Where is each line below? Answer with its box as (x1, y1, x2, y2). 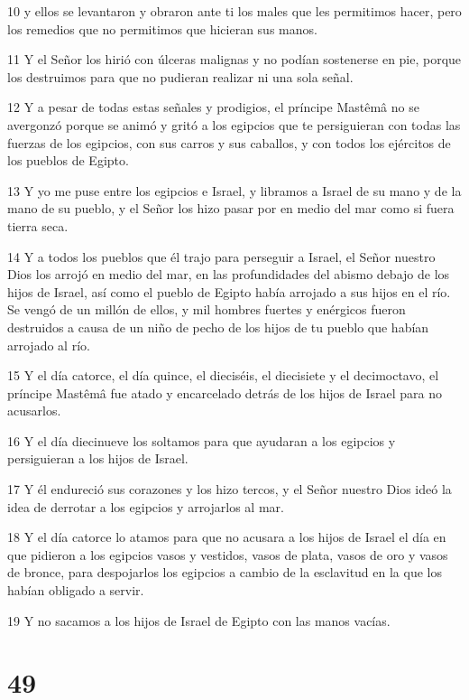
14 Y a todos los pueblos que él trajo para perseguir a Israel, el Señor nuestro (7, 247, 436, 266)
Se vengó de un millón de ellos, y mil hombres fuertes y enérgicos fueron (7, 300, 406, 319)
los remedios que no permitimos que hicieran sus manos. (7, 19, 317, 38)
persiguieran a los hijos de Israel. (7, 449, 189, 468)
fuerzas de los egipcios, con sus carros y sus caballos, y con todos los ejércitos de (7, 133, 451, 152)
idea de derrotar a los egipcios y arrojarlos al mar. (7, 497, 284, 516)
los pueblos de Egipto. (7, 151, 129, 170)
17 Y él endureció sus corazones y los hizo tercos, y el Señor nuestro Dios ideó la (7, 480, 452, 499)
